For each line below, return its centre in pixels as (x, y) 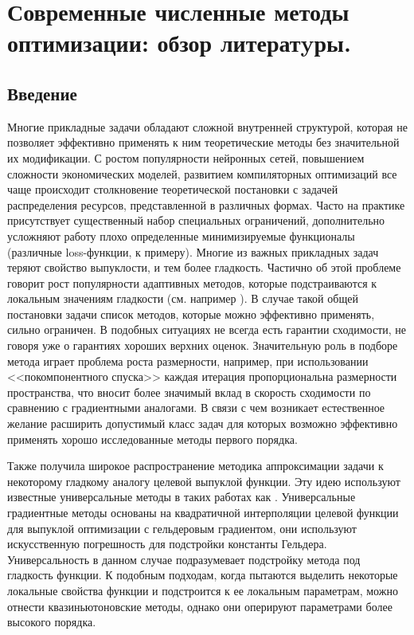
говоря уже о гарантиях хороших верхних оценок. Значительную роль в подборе (203, 345)
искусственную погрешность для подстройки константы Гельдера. (167, 544)
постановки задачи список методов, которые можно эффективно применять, (191, 314)
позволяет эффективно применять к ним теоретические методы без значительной (203, 142)
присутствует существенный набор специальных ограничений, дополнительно (196, 220)
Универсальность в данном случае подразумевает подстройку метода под (184, 559)
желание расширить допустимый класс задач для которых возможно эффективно (203, 423)
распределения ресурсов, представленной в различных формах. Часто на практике (206, 204)
